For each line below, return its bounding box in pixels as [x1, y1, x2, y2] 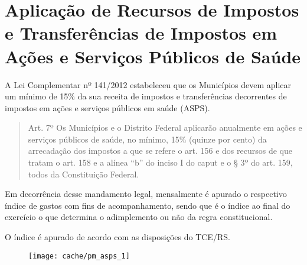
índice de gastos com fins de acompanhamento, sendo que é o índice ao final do [5, 199, 290, 211]
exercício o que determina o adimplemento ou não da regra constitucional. [5, 211, 273, 223]
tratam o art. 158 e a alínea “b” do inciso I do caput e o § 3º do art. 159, [28, 156, 293, 169]
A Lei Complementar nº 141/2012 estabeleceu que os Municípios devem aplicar [5, 78, 292, 91]
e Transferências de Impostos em [5, 21, 277, 45]
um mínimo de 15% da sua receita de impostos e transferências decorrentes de [5, 90, 287, 102]
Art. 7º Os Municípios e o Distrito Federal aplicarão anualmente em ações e [28, 121, 302, 134]
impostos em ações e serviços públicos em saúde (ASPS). [5, 101, 210, 114]
